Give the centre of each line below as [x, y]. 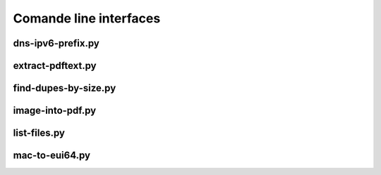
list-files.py [39, 133]
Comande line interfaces [87, 18]
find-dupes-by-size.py [65, 88]
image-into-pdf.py [55, 111]
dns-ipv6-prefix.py [56, 43]
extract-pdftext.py [55, 66]
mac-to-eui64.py [52, 156]
